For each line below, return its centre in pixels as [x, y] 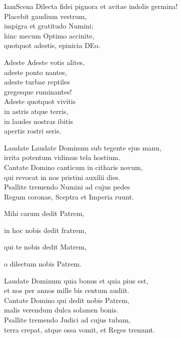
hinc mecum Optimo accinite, [49, 35]
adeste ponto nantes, [35, 72]
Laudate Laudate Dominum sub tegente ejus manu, [83, 147]
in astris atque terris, [36, 111]
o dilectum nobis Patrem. [43, 264]
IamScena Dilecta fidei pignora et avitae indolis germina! [91, 6]
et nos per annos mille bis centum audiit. [67, 290]
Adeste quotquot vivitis [40, 101]
